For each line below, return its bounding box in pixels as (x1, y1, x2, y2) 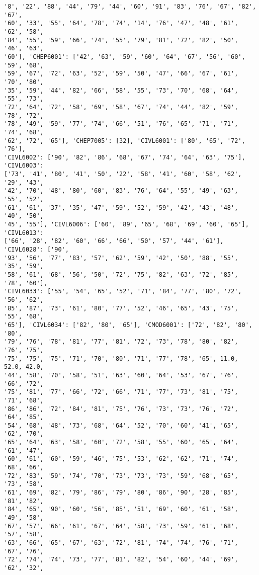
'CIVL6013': (4, 229, 44, 236)
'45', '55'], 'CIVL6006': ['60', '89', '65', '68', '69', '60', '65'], (4, 221, 249, 228)
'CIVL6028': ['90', (4, 246, 69, 254)
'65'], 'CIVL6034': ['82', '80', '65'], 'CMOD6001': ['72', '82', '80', (4, 321, 252, 328)
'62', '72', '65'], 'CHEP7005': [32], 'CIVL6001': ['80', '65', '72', (4, 137, 245, 144)
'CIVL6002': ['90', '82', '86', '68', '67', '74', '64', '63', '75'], (4, 153, 245, 161)
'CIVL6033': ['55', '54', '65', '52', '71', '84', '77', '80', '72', (4, 288, 242, 295)
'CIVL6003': (4, 162, 44, 170)
